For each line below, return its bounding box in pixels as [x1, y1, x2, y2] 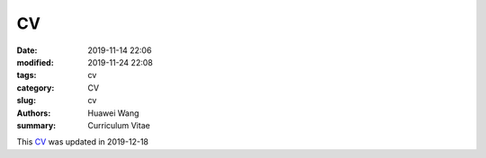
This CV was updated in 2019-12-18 [16, 136, 148, 147]
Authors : [16, 108, 51, 118]
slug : [16, 95, 36, 106]
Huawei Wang [87, 108, 139, 118]
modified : [16, 57, 54, 67]
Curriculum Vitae [87, 119, 150, 130]
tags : [16, 70, 37, 81]
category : [16, 82, 55, 93]
